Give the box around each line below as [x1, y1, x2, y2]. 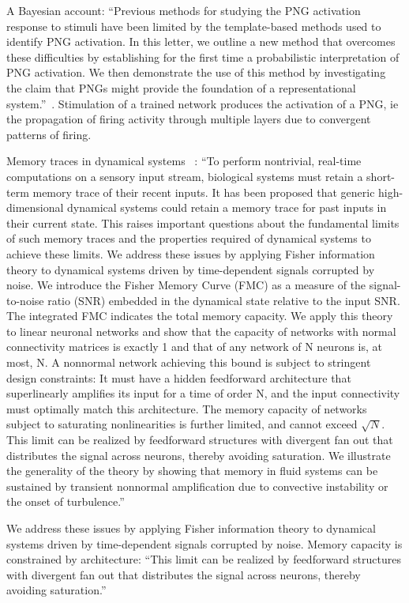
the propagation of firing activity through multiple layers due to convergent [6, 111, 371, 127]
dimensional [6, 199, 64, 216]
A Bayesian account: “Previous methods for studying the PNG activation [6, 2, 361, 18]
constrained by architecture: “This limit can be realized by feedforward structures [6, 551, 401, 567]
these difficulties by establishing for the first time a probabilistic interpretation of [6, 48, 400, 65]
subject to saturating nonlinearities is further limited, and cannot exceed [6, 416, 358, 432]
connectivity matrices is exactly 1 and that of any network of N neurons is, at [6, 338, 383, 355]
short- [366, 168, 395, 184]
